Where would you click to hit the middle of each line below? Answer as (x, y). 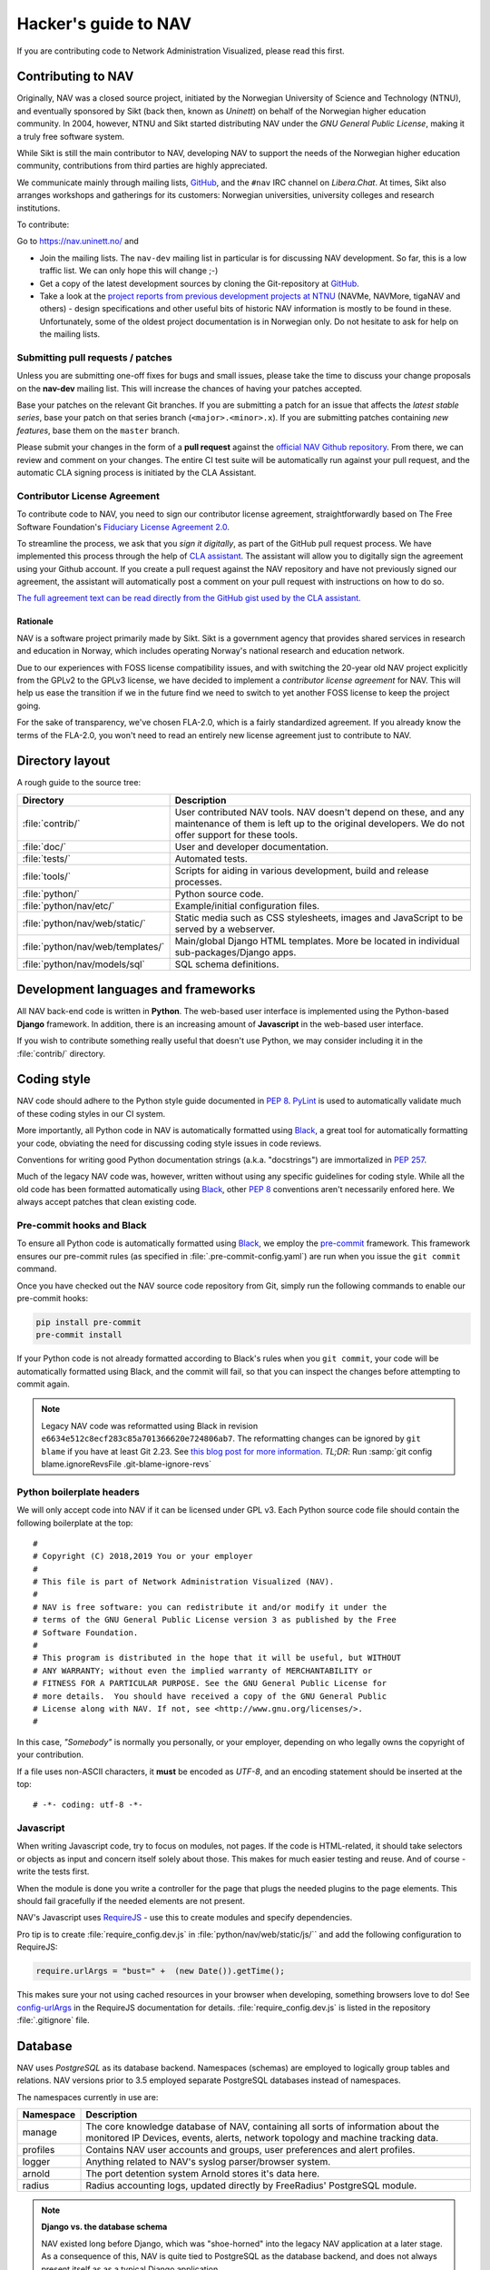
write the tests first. (53, 1871)
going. (29, 706)
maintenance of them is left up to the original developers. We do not (320, 824)
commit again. (43, 1384)
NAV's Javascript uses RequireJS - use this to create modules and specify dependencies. (185, 1918)
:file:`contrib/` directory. (61, 1053)
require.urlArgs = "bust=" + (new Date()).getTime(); (160, 1971)
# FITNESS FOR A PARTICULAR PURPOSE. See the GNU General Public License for (210, 1683)
